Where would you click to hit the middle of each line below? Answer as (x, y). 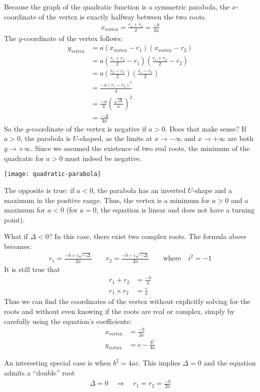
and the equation (230, 363)
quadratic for (24, 158)
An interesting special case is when (58, 363)
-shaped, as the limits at (115, 138)
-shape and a (212, 190)
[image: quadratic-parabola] (53, 174)
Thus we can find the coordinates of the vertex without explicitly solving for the (127, 301)
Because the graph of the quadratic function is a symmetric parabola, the (117, 6)
